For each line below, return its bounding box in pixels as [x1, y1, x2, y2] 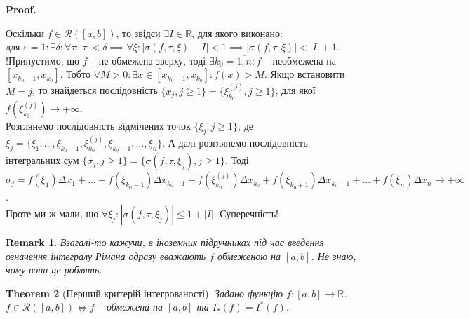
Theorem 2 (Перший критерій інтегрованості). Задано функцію [6, 285, 283, 300]
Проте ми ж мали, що [6, 206, 99, 221]
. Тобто [60, 67, 90, 81]
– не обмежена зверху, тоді [90, 53, 206, 67]
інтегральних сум [6, 153, 79, 168]
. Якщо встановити [264, 67, 345, 81]
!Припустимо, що [6, 53, 80, 67]
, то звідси [116, 25, 161, 40]
